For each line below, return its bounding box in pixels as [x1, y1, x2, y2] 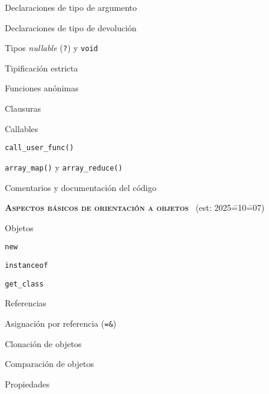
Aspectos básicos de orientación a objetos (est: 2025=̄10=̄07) [5, 201, 265, 214]
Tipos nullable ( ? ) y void [5, 41, 98, 54]
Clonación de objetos [5, 337, 82, 350]
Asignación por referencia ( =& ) [5, 317, 117, 329]
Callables [5, 122, 39, 135]
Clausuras [5, 102, 42, 115]
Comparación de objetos [5, 357, 94, 370]
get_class [5, 279, 44, 288]
